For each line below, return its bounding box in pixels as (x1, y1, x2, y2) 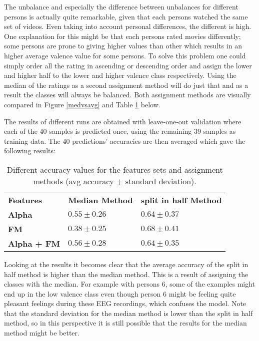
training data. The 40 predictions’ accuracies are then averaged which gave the (4, 135, 245, 146)
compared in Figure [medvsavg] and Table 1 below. (4, 99, 160, 109)
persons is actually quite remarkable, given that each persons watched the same (4, 11, 248, 21)
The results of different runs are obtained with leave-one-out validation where (4, 116, 241, 126)
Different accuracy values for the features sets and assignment (6, 163, 223, 175)
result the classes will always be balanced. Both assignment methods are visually (4, 89, 251, 100)
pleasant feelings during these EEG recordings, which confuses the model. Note (4, 298, 246, 309)
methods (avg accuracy (33, 175, 114, 187)
